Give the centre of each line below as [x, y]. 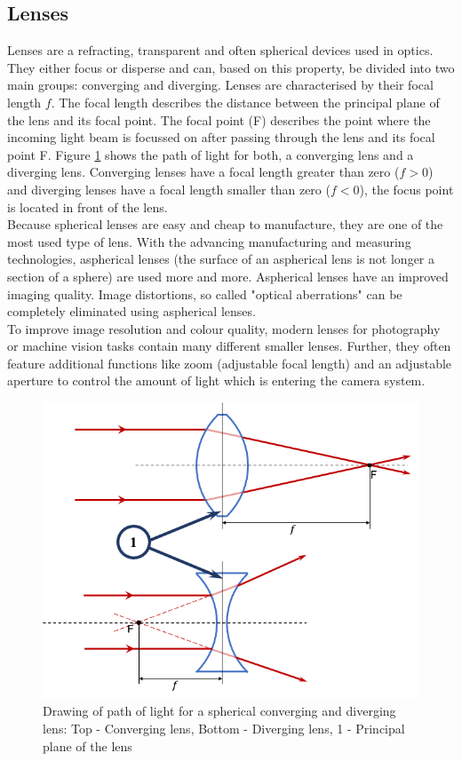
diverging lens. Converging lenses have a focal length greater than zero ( [203, 172]
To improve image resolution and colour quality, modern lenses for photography [224, 328]
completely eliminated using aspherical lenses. [131, 311]
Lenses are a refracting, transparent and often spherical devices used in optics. [220, 50]
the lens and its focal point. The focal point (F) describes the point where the [219, 119]
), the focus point [406, 189]
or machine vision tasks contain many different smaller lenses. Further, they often [229, 346]
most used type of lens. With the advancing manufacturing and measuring [209, 241]
